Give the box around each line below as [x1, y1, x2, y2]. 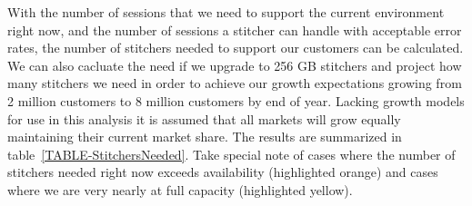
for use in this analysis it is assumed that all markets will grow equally [7, 109, 401, 128]
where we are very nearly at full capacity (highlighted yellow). [7, 180, 353, 199]
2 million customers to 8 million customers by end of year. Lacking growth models [7, 91, 465, 110]
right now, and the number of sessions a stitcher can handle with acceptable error [7, 20, 462, 39]
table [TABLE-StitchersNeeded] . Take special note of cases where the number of [7, 144, 456, 163]
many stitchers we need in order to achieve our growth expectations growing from [7, 74, 462, 93]
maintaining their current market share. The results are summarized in [7, 127, 402, 146]
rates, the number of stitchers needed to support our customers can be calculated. [7, 38, 464, 57]
